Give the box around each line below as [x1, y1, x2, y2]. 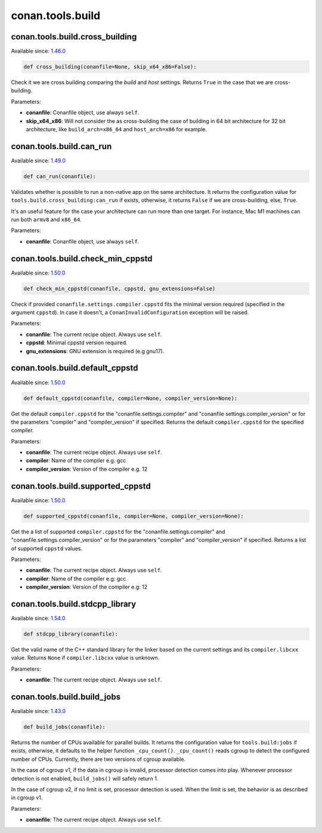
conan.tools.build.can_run [11, 141, 112, 152]
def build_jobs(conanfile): [23, 724, 106, 730]
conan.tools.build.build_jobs [11, 692, 121, 702]
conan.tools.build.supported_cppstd [11, 481, 151, 491]
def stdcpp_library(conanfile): [23, 630, 119, 637]
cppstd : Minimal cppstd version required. [26, 339, 128, 346]
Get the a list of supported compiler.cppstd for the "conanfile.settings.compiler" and [11, 528, 225, 535]
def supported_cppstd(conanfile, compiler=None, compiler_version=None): [23, 513, 244, 519]
